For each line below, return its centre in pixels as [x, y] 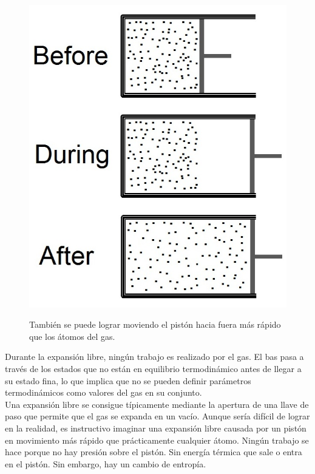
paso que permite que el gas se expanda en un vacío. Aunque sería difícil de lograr [157, 416]
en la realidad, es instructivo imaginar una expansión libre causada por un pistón [156, 428]
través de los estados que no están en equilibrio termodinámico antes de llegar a [153, 368]
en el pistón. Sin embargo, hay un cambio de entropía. [106, 463]
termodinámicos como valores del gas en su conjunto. [103, 392]
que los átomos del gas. [72, 336]
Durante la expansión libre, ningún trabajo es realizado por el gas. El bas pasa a [154, 357]
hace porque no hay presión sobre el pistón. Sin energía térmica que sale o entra [154, 452]
